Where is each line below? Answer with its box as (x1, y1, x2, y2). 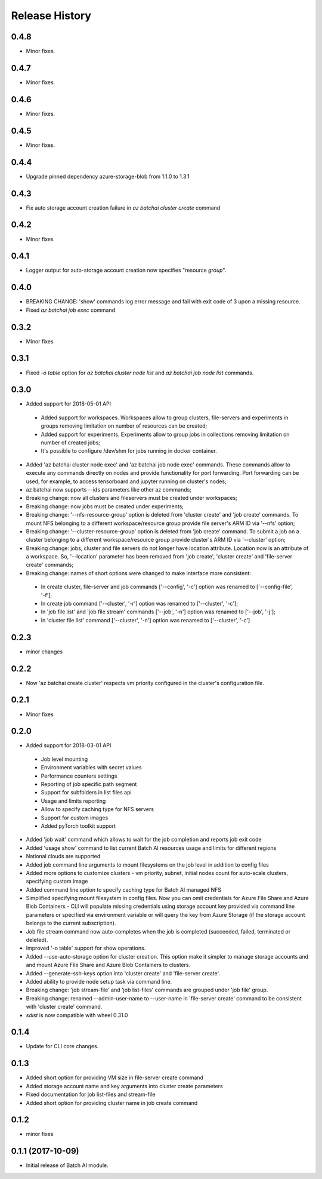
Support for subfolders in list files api (41, 789, 132, 796)
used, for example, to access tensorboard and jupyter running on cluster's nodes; (26, 478, 227, 485)
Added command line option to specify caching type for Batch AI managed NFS (26, 886, 222, 893)
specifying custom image (26, 878, 88, 885)
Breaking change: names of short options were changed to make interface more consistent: (26, 569, 252, 576)
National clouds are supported (26, 853, 101, 860)
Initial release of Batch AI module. (26, 1162, 109, 1169)
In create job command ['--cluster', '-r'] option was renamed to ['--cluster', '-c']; (41, 600, 239, 607)
